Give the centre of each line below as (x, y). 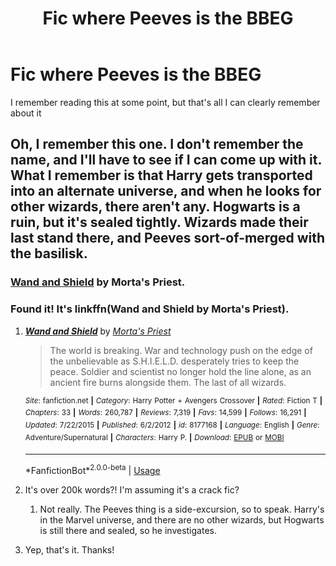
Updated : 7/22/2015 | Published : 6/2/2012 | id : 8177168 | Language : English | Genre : (172, 425)
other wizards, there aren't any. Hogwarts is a (155, 207)
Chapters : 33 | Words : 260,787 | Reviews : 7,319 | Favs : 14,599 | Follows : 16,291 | (165, 413)
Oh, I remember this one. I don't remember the (157, 144)
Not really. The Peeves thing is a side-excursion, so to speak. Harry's (182, 509)
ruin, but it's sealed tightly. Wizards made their (159, 222)
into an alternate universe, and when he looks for (166, 191)
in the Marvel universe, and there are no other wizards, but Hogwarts (182, 519)
